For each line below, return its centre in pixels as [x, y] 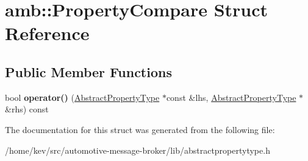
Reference [47, 33]
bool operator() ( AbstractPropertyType [82, 97]
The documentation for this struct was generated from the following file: [140, 129]
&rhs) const [27, 109]
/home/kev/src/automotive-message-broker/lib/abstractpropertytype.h [138, 150]
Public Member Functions [88, 71]
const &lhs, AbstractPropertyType [231, 97]
